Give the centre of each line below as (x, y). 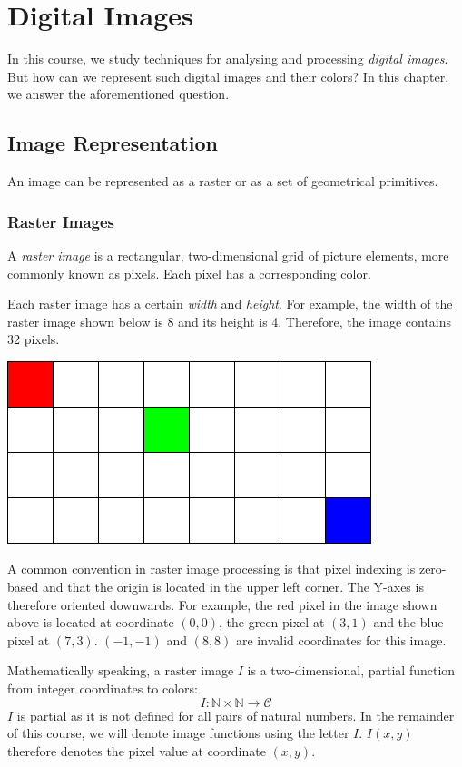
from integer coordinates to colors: (103, 688)
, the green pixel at (272, 622)
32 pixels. (34, 339)
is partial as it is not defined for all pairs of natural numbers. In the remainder (236, 715)
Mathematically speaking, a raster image (121, 670)
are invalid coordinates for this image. (341, 639)
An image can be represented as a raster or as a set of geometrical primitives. (223, 181)
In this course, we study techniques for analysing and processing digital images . (228, 59)
